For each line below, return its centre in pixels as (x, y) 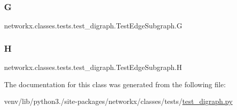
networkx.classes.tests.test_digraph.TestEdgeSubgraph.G (93, 26)
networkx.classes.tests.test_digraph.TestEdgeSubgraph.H (93, 67)
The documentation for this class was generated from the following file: (115, 84)
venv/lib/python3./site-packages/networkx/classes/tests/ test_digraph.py (118, 101)
